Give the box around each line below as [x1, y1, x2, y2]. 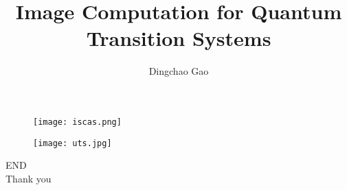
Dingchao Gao [148, 64, 209, 78]
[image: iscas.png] [33, 117, 122, 127]
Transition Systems [86, 24, 271, 52]
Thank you [5, 171, 52, 185]
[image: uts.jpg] [33, 138, 112, 148]
